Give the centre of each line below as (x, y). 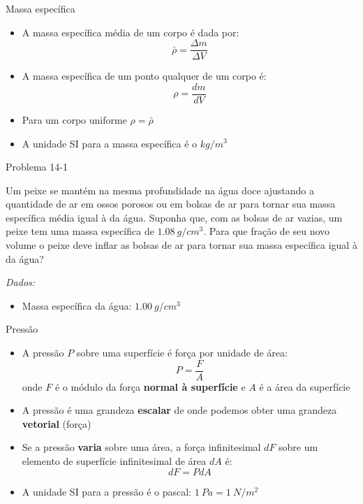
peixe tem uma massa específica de (80, 231)
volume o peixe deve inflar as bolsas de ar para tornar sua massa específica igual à (181, 245)
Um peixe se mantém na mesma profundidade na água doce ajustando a (160, 190)
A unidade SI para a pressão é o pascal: (106, 491)
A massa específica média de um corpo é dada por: (131, 32)
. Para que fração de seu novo (267, 231)
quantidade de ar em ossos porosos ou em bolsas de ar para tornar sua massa (171, 204)
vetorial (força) (57, 423)
